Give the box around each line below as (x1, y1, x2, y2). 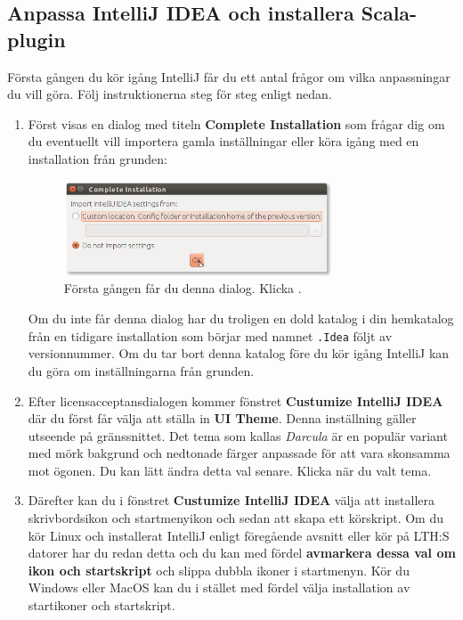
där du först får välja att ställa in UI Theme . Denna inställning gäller (28, 409, 417, 428)
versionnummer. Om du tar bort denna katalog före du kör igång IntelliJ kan (28, 344, 450, 363)
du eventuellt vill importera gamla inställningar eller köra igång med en (28, 132, 419, 151)
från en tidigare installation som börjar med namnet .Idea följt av (28, 326, 393, 345)
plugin (7, 25, 66, 53)
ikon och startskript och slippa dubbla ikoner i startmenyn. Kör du (28, 560, 410, 579)
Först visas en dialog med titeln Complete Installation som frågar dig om (28, 114, 445, 133)
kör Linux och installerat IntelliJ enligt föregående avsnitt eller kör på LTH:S (28, 526, 450, 544)
